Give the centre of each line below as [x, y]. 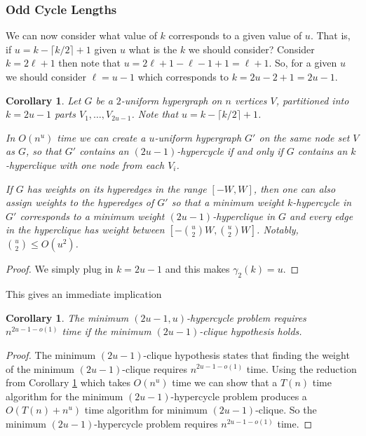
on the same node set [304, 137]
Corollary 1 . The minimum [67, 317]
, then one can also [294, 188]
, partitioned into [312, 100]
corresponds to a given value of [235, 35]
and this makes [197, 269]
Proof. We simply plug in [60, 269]
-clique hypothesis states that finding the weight [246, 354]
